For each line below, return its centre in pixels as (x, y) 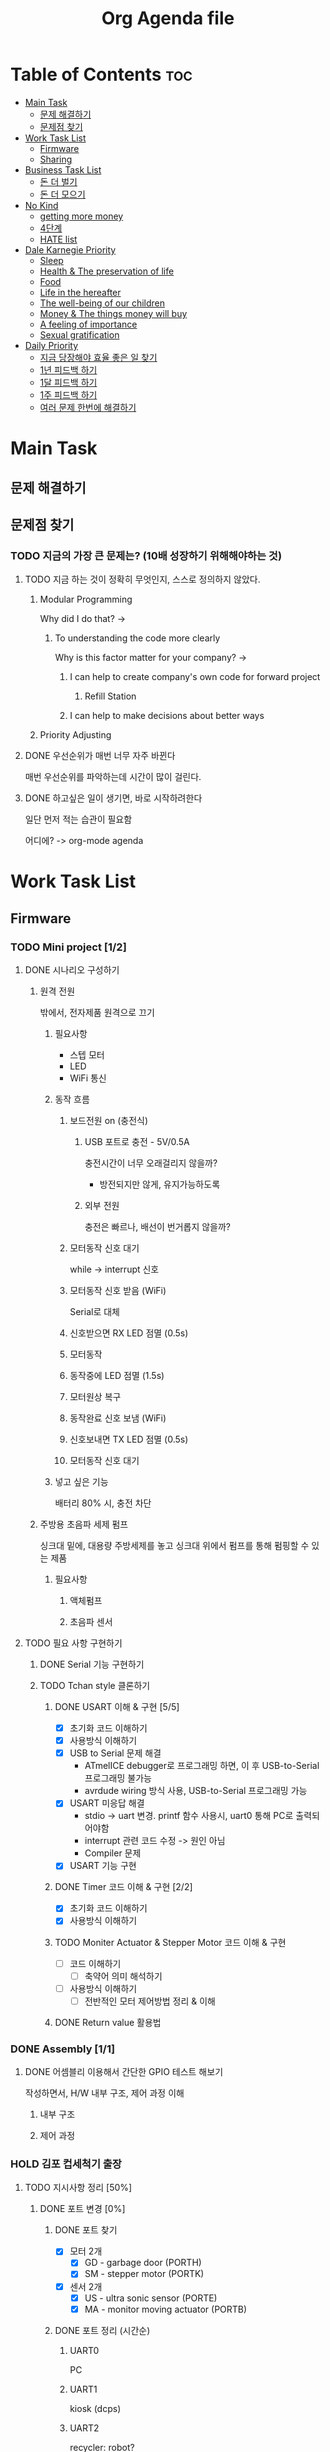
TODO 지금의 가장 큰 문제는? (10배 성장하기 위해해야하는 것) (146, 555)
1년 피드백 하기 (68, 369)
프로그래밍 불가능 (118, 1778)
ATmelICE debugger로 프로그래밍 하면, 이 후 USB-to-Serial (202, 1766)
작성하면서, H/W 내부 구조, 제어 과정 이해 (104, 2093)
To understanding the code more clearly (137, 638)
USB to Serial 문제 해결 (115, 1753)
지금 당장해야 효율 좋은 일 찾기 (98, 357)
